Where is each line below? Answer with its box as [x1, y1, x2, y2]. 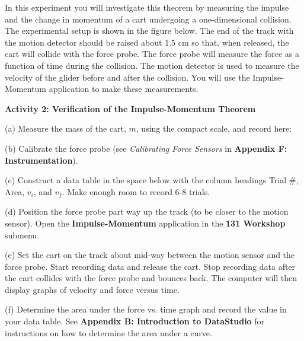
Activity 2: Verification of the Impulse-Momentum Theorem [5, 102, 256, 114]
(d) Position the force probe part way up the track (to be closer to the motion [5, 205, 289, 218]
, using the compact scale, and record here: [136, 122, 292, 135]
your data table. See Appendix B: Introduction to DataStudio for [5, 315, 265, 327]
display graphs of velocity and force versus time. [5, 283, 180, 295]
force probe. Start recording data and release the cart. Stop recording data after [5, 260, 296, 272]
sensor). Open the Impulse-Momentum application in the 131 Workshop [5, 216, 286, 229]
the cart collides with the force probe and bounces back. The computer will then [5, 272, 297, 284]
